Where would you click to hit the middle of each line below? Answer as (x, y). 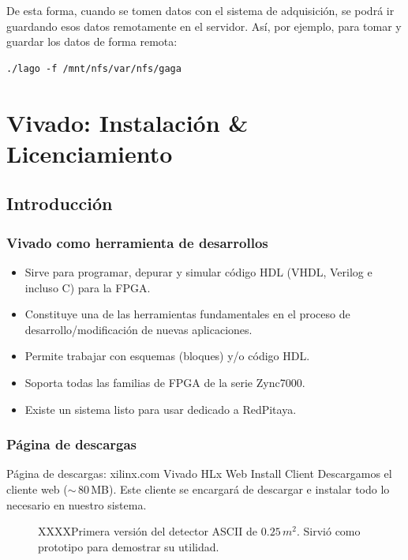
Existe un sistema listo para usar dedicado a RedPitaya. (161, 409)
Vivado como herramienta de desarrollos (137, 242)
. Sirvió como (328, 531)
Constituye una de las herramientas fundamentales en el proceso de (187, 314)
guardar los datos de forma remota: (92, 41)
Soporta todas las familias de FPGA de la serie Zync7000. (165, 382)
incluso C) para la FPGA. (88, 287)
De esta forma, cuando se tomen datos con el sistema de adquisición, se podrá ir (200, 10)
